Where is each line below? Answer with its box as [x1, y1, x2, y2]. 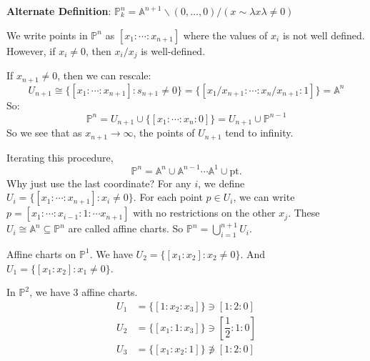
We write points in [6, 27, 88, 42]
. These [288, 205, 320, 220]
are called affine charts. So [68, 221, 184, 236]
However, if [6, 43, 56, 58]
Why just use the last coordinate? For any [6, 175, 191, 190]
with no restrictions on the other [133, 205, 276, 220]
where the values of [183, 27, 268, 42]
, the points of [133, 125, 195, 140]
